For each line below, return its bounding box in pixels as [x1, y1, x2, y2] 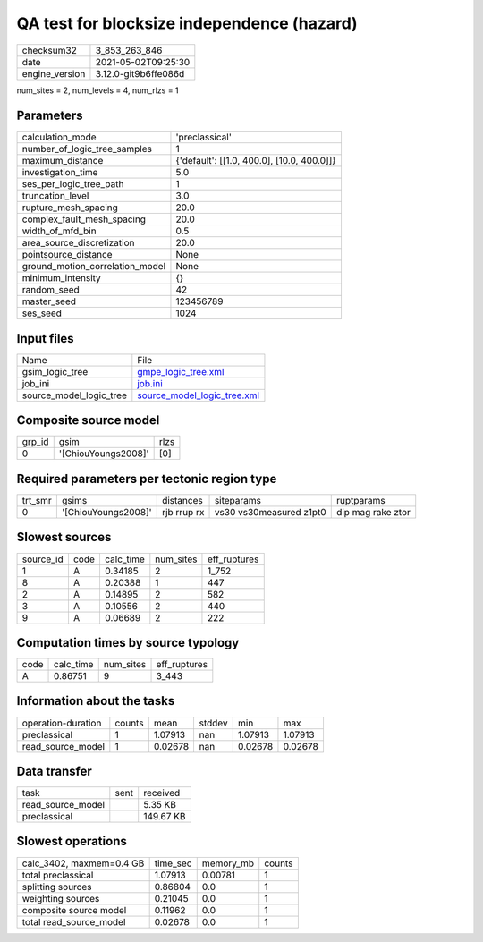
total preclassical [21, 869, 94, 881]
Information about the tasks [16, 693, 175, 709]
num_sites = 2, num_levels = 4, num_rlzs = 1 [16, 85, 179, 96]
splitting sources [21, 880, 93, 893]
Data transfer [16, 763, 93, 778]
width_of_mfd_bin [21, 225, 97, 237]
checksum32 [21, 44, 78, 56]
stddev [199, 717, 228, 729]
